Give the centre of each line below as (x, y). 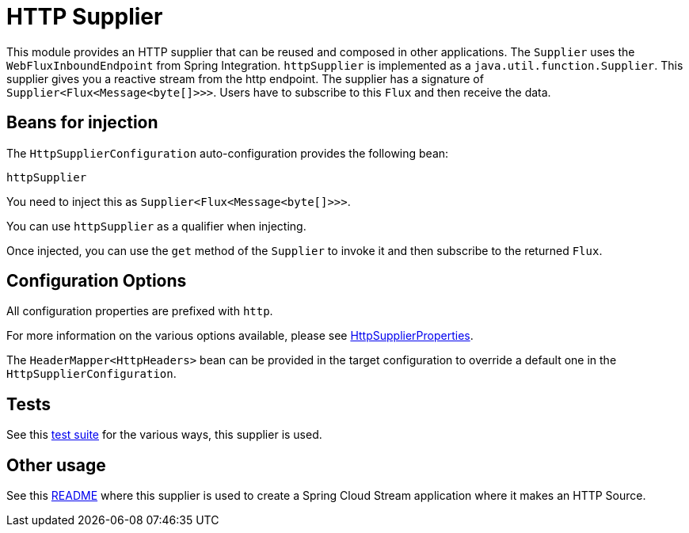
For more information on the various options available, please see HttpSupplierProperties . (240, 336)
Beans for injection (82, 123)
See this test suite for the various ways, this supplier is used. (164, 435)
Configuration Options (97, 281)
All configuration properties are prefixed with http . (140, 311)
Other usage (56, 465)
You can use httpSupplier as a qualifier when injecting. (156, 226)
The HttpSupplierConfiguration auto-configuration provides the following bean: (228, 153)
